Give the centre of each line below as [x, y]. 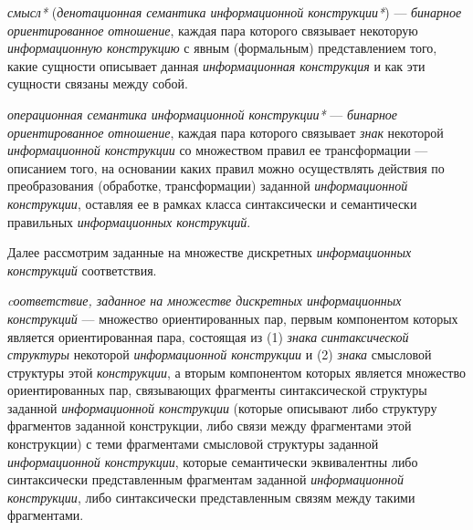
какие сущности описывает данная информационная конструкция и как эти [216, 65]
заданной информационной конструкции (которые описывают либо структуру [222, 407]
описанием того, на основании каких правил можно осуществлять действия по [226, 167]
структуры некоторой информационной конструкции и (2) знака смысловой [220, 354]
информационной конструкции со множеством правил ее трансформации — [218, 150]
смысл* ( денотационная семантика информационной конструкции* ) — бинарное [235, 12]
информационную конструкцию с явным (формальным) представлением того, [222, 48]
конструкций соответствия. [82, 270]
